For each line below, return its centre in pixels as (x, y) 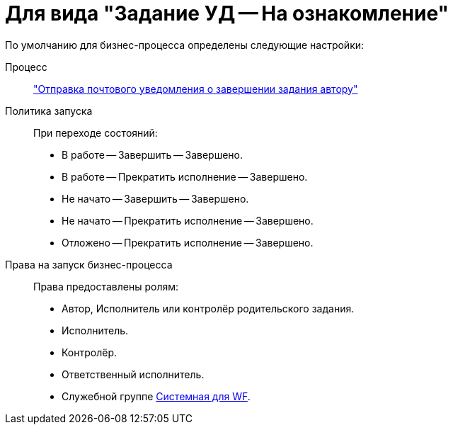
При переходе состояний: (96, 132)
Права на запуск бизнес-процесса (89, 264)
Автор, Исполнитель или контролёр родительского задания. (208, 308)
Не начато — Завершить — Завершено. (155, 198)
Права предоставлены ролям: (106, 286)
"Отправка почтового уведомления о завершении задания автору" (196, 89)
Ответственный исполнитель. (133, 374)
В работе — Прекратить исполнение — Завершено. (185, 176)
